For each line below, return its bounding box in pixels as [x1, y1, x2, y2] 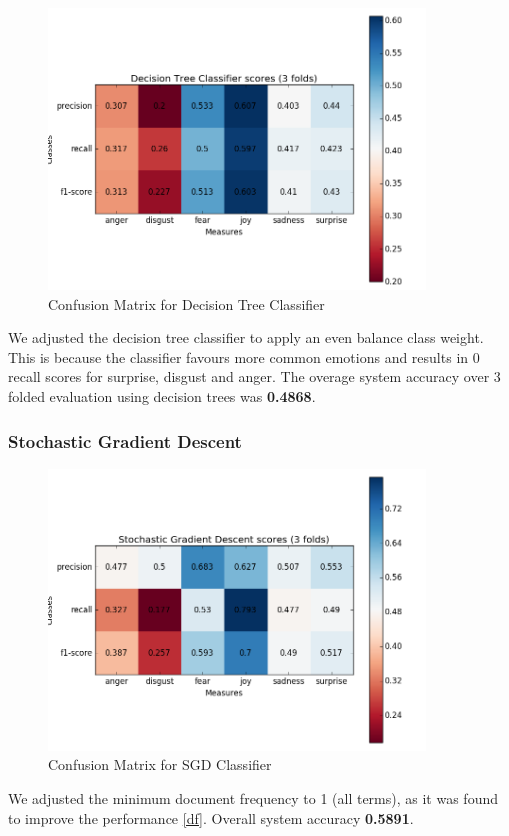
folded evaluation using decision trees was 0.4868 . [8, 386, 316, 406]
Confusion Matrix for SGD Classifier [48, 754, 272, 775]
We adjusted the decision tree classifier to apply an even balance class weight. [8, 327, 484, 348]
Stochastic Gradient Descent [8, 428, 242, 453]
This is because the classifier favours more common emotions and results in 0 [8, 346, 480, 367]
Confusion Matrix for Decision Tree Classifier [48, 293, 325, 314]
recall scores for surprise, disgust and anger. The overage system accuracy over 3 [8, 366, 501, 387]
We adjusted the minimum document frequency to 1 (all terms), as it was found [8, 788, 498, 809]
